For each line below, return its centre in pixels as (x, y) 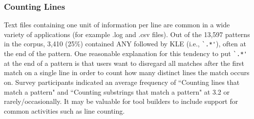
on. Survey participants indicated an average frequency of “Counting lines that (122, 82)
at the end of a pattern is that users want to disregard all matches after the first (124, 63)
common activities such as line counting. (64, 110)
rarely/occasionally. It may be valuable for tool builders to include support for (121, 101)
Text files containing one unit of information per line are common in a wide (117, 25)
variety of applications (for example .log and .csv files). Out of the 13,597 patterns (127, 34)
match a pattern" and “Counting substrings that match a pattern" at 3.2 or (117, 91)
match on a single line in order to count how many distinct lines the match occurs (127, 72)
